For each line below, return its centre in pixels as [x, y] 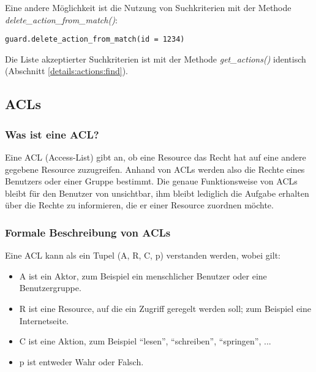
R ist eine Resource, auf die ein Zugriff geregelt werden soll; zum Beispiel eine [165, 308]
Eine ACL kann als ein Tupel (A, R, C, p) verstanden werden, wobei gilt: [143, 255]
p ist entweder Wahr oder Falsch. [81, 361]
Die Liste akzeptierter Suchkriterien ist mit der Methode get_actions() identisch [156, 59]
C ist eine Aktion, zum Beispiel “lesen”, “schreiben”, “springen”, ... [145, 341]
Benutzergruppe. [50, 288]
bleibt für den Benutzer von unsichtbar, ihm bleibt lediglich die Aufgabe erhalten [157, 193]
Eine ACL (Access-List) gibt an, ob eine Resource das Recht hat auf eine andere [156, 157]
